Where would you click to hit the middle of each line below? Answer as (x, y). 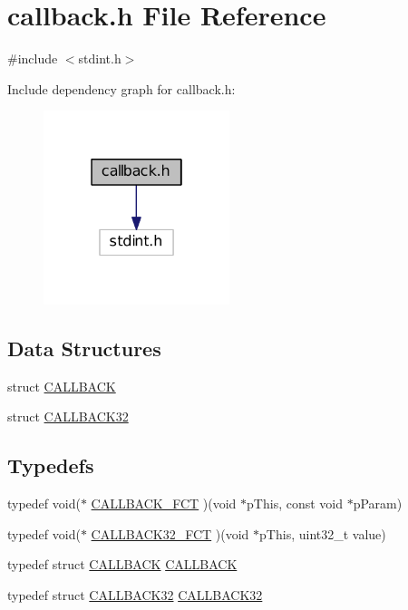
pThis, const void (295, 503)
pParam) (378, 503)
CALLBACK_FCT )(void (164, 503)
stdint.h (100, 58)
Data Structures (84, 348)
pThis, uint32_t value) (323, 533)
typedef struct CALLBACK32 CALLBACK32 (135, 594)
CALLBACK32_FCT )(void (170, 533)
